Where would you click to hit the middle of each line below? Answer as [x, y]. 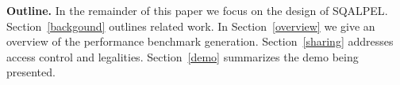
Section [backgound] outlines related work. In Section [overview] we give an [191, 26]
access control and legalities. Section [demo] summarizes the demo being [183, 56]
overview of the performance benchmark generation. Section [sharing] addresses [200, 41]
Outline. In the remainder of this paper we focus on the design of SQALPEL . [197, 10]
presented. [31, 72]
